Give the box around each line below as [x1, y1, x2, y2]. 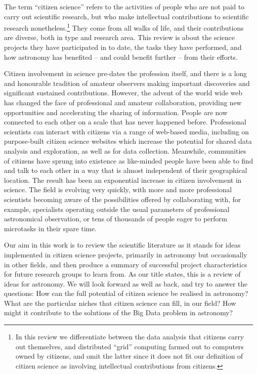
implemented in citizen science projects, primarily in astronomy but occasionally [4, 249, 248, 259]
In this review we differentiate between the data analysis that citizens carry [15, 332, 244, 342]
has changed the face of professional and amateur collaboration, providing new [4, 97, 242, 107]
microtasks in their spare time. [4, 223, 97, 233]
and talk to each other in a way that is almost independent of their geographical [4, 165, 247, 175]
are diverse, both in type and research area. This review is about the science [4, 32, 235, 42]
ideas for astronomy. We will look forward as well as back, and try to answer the [4, 278, 248, 289]
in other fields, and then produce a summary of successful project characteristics [4, 259, 247, 269]
